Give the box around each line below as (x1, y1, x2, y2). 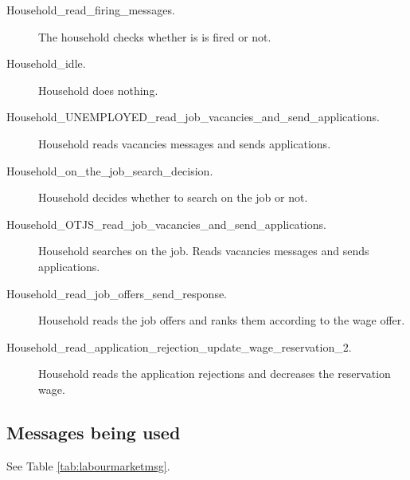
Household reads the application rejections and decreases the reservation (38, 365, 391, 382)
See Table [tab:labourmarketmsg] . (6, 457, 170, 474)
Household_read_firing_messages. (6, 2, 175, 18)
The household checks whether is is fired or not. (38, 28, 271, 45)
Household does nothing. (38, 81, 158, 98)
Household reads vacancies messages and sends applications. (38, 135, 331, 151)
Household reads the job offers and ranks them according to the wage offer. (38, 312, 405, 329)
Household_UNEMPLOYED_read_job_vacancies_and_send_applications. (6, 108, 380, 125)
